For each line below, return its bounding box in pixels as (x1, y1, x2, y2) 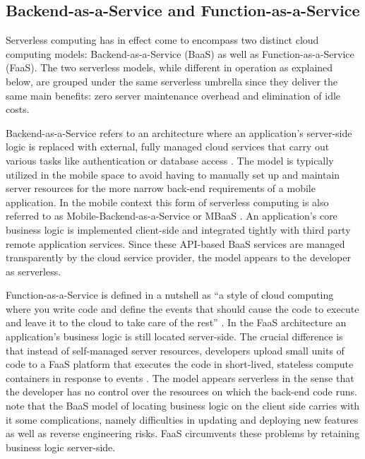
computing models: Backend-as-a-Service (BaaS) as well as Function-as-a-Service (6, 46, 354, 61)
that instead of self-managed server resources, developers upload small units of (6, 342, 345, 357)
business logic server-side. (6, 439, 116, 454)
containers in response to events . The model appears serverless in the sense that (6, 370, 354, 385)
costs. (6, 102, 30, 117)
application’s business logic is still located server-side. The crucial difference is (6, 329, 343, 344)
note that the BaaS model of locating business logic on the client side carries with (6, 398, 360, 413)
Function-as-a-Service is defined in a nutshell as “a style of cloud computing (6, 287, 334, 302)
